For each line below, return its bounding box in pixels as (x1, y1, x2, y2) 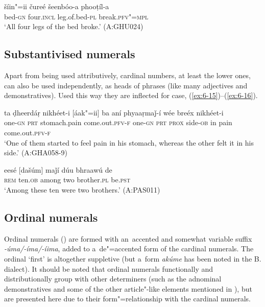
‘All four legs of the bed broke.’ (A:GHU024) (4, 21, 143, 32)
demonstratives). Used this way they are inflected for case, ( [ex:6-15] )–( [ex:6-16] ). (4, 90, 258, 101)
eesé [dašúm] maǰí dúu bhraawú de (4, 164, 112, 175)
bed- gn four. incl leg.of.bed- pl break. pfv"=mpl (4, 11, 149, 21)
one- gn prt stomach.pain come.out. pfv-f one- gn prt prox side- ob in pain (4, 117, 232, 128)
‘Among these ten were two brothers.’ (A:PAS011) (4, 184, 160, 195)
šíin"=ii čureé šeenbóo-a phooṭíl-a (4, 1, 109, 11)
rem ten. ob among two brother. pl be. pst (4, 174, 131, 185)
